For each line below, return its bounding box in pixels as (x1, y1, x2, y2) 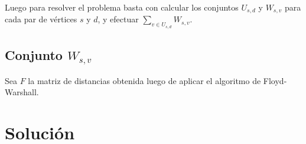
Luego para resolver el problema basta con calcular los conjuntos (5, 1, 239, 13)
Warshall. (5, 86, 39, 98)
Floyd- (263, 74, 287, 86)
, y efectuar (97, 13, 139, 25)
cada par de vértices (5, 13, 77, 25)
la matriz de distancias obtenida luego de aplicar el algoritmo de (28, 74, 261, 86)
